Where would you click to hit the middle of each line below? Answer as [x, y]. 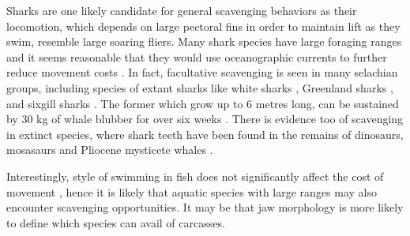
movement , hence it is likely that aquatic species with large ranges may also [192, 191]
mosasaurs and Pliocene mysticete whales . [110, 150]
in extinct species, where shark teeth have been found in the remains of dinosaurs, [205, 134]
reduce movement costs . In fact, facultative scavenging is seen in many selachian [202, 72]
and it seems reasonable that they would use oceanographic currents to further [197, 56]
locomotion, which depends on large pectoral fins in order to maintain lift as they [203, 26]
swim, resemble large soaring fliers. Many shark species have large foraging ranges [204, 41]
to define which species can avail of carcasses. [116, 222]
